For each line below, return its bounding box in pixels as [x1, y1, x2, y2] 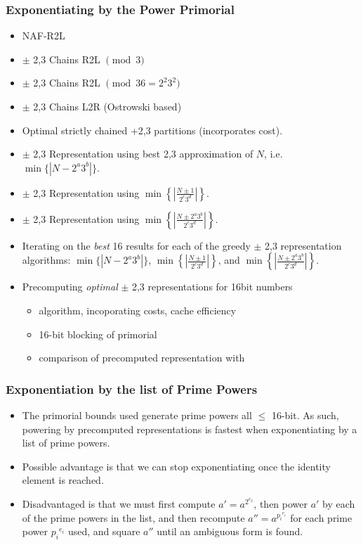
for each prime [290, 510, 352, 525]
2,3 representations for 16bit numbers [131, 279, 293, 294]
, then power [253, 496, 308, 511]
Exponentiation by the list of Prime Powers [6, 380, 258, 397]
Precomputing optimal [22, 279, 118, 294]
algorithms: [22, 252, 71, 267]
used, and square [67, 524, 140, 539]
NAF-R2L [22, 28, 65, 43]
